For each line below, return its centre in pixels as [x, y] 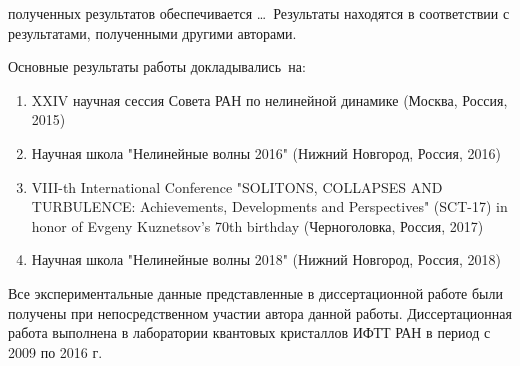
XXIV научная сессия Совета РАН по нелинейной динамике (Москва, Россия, [269, 99]
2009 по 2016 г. [55, 351]
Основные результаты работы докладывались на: [157, 66]
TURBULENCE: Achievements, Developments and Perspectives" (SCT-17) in [269, 206]
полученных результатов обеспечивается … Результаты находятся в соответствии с [259, 13]
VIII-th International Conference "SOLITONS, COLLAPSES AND [237, 186]
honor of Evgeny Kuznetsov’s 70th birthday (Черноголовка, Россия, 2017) [257, 225]
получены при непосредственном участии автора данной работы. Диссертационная [260, 312]
